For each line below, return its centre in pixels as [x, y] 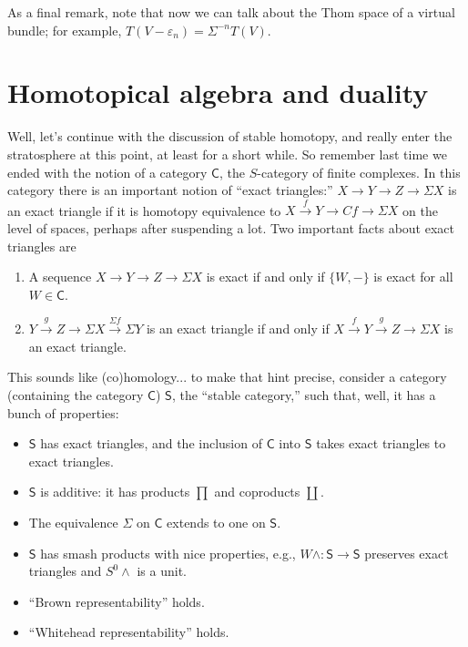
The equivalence [73, 522]
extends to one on [216, 522]
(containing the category [76, 395]
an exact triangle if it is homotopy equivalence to [144, 210]
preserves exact [407, 553]
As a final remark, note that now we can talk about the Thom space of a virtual [231, 12]
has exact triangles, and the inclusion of [151, 443]
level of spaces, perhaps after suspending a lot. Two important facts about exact [231, 228]
